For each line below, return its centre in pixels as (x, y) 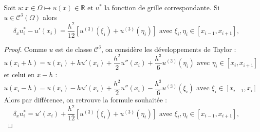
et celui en (19, 74)
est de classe (74, 49)
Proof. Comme (26, 49)
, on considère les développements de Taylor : (168, 49)
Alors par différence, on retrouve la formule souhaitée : (85, 100)
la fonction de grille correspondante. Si (162, 7)
